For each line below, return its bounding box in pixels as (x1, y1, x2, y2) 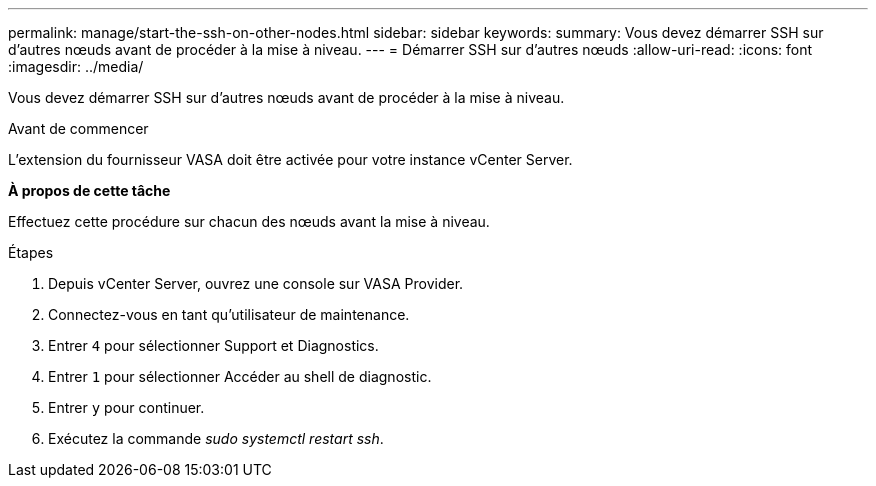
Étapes (8, 244, 54, 261)
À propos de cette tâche (8, 182, 171, 199)
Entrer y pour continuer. (48, 399, 205, 416)
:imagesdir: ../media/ (8, 58, 144, 75)
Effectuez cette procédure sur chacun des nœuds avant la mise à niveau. (8, 213, 490, 230)
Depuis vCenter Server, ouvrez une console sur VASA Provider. (48, 275, 464, 292)
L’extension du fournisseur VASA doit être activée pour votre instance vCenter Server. (8, 151, 573, 168)
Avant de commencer (8, 120, 149, 137)
